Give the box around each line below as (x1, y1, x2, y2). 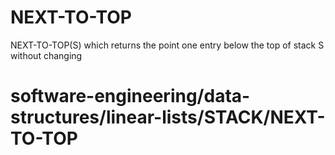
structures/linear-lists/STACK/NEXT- (10, 106, 326, 129)
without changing (10, 49, 83, 61)
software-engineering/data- (10, 85, 251, 108)
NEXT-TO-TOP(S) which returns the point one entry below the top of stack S (10, 39, 325, 51)
